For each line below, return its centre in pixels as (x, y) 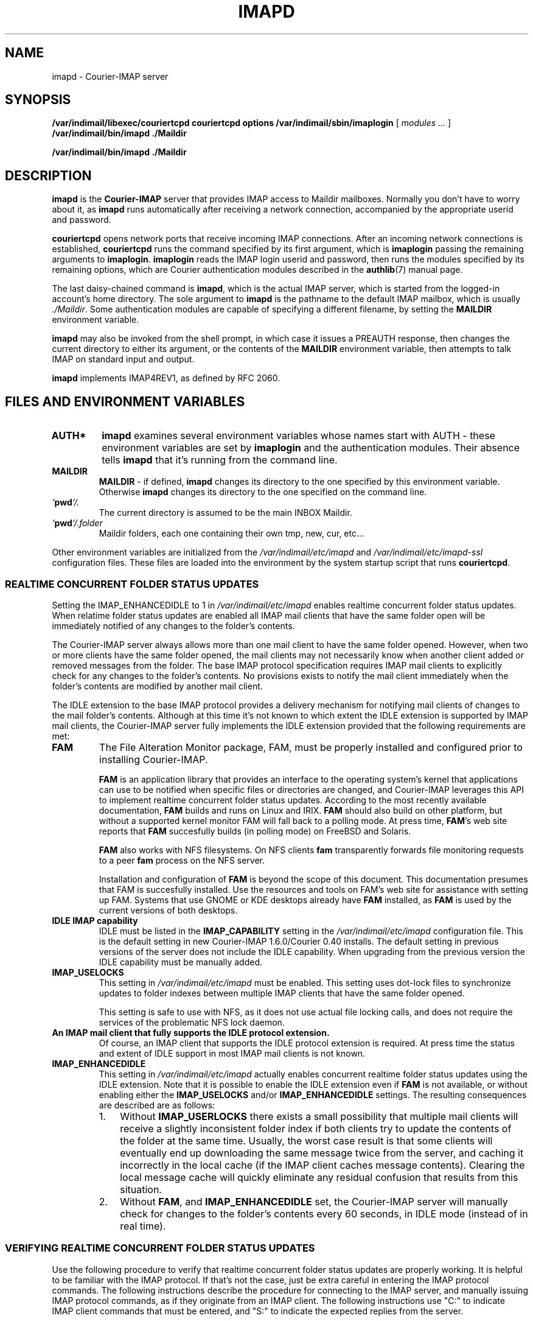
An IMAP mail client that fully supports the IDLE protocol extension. (191, 1032)
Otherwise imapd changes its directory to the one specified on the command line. (263, 492)
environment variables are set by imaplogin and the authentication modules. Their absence (311, 448)
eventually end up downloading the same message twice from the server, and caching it (322, 1153)
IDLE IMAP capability (95, 920)
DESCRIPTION (48, 175)
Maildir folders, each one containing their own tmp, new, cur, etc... (232, 534)
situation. (141, 1189)
